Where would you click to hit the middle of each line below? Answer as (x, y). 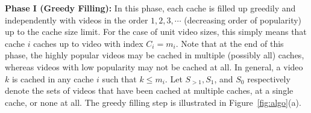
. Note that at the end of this (230, 43)
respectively (269, 78)
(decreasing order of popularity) (243, 20)
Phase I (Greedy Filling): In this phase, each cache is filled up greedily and (150, 8)
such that (119, 78)
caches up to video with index (88, 43)
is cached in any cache (53, 78)
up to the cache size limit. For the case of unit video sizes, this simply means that (156, 32)
